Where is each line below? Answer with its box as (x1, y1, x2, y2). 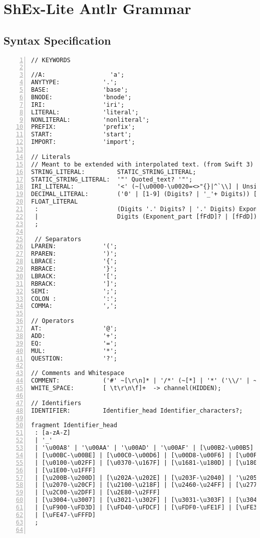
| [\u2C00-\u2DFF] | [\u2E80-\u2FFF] (35, 489, 160, 496)
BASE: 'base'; (31, 86, 128, 94)
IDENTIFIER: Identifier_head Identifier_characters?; (31, 407, 243, 414)
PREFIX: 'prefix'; (31, 123, 135, 131)
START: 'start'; (31, 131, 132, 138)
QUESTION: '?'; (31, 354, 117, 362)
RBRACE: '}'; (31, 265, 117, 273)
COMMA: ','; (31, 302, 117, 310)
